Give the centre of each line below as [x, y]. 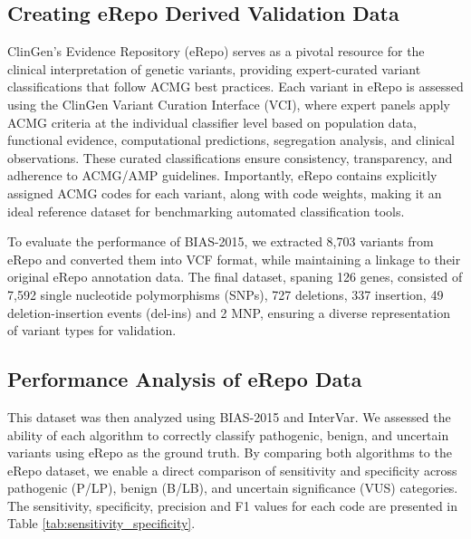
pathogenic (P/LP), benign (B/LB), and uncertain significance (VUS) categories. [233, 488]
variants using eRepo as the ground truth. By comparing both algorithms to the [230, 452]
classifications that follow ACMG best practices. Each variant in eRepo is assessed [235, 87]
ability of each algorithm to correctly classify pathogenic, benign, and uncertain [228, 434]
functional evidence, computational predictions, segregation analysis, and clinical [231, 140]
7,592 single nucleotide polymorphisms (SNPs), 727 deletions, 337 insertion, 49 [226, 294]
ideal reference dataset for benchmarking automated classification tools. [206, 211]
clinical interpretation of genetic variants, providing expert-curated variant [214, 68]
